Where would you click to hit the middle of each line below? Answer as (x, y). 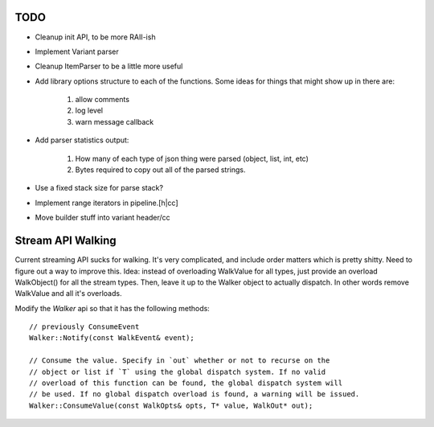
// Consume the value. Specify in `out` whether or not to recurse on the (180, 361)
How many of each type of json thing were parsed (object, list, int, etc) (192, 158)
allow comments (102, 100)
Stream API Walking (66, 241)
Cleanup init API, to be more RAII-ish (95, 37)
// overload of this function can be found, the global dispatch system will (186, 383)
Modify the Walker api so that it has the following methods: (113, 308)
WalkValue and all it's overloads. (68, 294)
